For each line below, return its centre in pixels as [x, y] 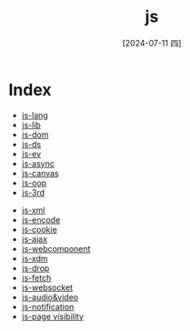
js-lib [31, 125]
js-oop [34, 183]
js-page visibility [52, 316]
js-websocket [47, 287]
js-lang [35, 115]
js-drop [35, 268]
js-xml [33, 210]
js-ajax [34, 239]
